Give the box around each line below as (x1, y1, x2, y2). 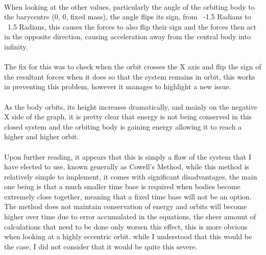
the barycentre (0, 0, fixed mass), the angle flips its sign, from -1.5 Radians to (4, 11, 251, 22)
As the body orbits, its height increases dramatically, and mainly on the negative (4, 101, 257, 112)
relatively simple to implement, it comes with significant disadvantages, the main (4, 171, 257, 182)
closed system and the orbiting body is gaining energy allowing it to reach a (4, 121, 242, 132)
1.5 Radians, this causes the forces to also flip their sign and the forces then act (7, 21, 257, 32)
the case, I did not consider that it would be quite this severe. (4, 241, 198, 251)
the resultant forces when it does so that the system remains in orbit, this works (4, 71, 255, 82)
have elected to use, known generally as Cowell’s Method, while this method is (4, 161, 249, 172)
